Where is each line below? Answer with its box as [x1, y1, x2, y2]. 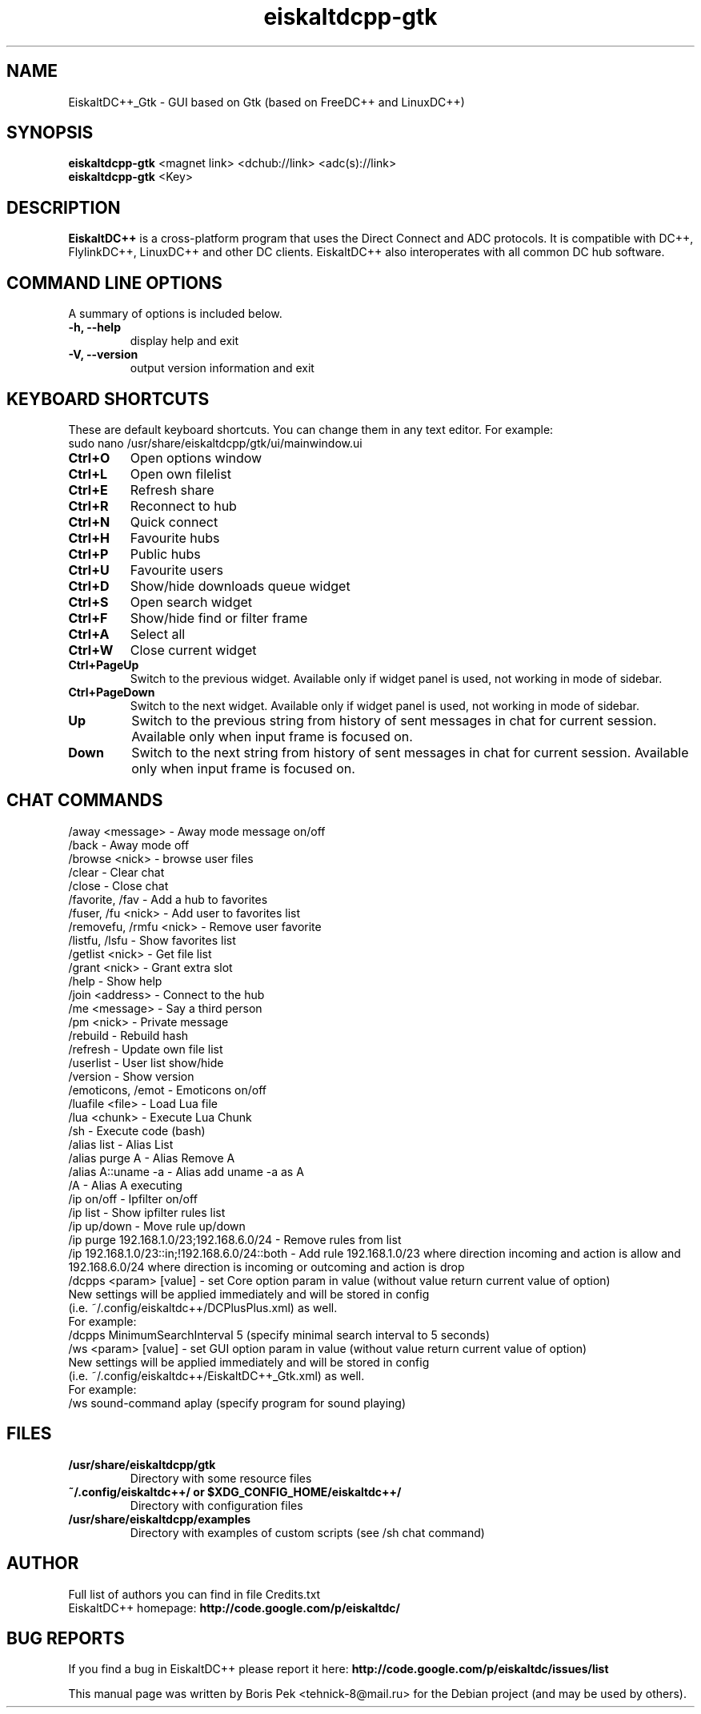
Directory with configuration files [130, 1498, 303, 1512]
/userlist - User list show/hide [68, 1055, 224, 1070]
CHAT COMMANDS [6, 790, 163, 811]
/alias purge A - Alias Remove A [68, 1150, 235, 1165]
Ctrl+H [68, 529, 110, 546]
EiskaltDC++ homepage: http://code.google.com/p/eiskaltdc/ [68, 1600, 401, 1615]
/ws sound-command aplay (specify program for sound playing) [68, 1395, 407, 1410]
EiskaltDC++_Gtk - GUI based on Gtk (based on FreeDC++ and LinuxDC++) [68, 94, 465, 109]
